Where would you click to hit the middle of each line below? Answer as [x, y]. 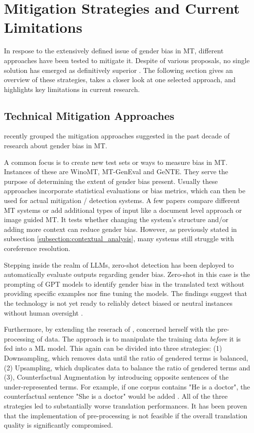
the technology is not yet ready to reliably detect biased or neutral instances [118, 303]
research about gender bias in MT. [56, 146]
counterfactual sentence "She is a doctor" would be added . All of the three [116, 396]
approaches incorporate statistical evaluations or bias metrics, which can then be [125, 191]
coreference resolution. [37, 248]
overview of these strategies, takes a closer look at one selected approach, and [120, 80]
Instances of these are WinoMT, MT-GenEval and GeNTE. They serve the [116, 171]
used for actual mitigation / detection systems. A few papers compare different [122, 200]
